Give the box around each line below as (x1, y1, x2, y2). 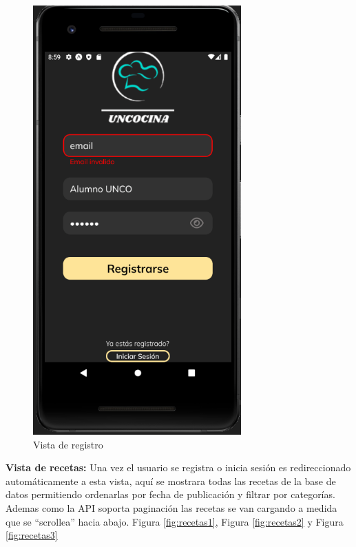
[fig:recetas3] (6, 528, 58, 542)
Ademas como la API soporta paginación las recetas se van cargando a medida (6, 501, 337, 515)
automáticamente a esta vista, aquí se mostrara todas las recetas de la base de (6, 473, 336, 488)
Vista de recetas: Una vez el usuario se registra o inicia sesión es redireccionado (6, 460, 351, 475)
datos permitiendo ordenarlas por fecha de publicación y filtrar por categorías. (6, 487, 335, 502)
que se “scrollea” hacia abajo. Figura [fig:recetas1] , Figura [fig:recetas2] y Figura (6, 514, 344, 528)
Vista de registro (33, 437, 103, 451)
